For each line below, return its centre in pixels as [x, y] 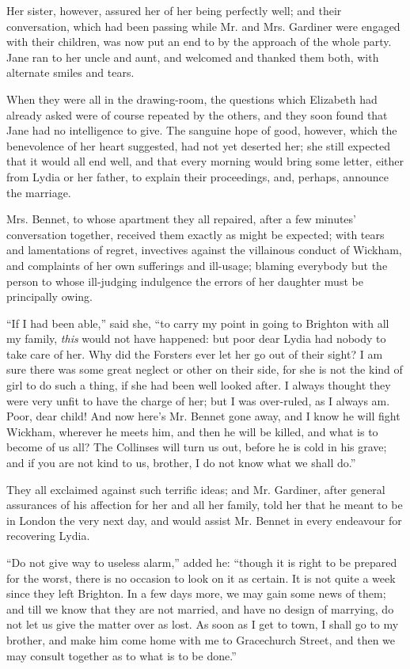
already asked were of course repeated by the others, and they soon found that [197, 114]
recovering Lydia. [48, 536]
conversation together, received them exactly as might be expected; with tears [196, 234]
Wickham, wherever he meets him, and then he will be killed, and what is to [192, 431]
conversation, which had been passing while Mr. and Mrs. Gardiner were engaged [203, 26]
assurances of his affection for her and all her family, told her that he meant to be [205, 505]
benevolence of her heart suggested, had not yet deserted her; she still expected [199, 145]
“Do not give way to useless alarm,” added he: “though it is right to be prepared [202, 562]
